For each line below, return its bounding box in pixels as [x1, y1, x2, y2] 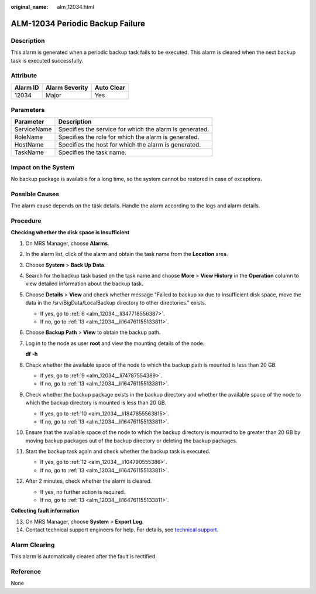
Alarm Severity [45, 83, 88, 91]
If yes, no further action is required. [40, 488, 126, 495]
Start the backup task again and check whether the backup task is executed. [25, 448, 211, 455]
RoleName [14, 133, 43, 141]
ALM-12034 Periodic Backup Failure [11, 18, 146, 29]
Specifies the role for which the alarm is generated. [58, 133, 200, 141]
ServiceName [14, 125, 52, 134]
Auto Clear [94, 83, 126, 91]
